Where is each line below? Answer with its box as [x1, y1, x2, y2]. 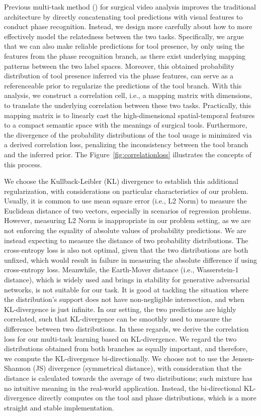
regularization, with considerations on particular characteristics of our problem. [4, 185, 249, 196]
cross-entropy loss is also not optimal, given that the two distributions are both [4, 245, 248, 255]
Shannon [4, 363, 31, 373]
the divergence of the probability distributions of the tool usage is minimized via [4, 129, 252, 140]
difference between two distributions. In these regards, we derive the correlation [4, 324, 249, 334]
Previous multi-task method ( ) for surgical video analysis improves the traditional [4, 2, 256, 12]
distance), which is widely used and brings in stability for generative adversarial [4, 274, 250, 285]
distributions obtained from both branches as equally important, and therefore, [4, 343, 248, 354]
